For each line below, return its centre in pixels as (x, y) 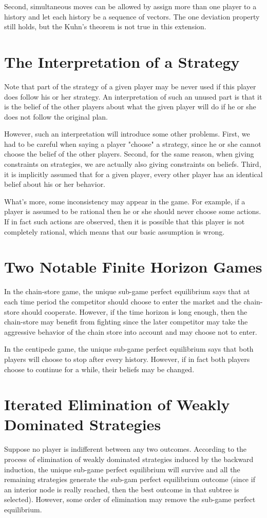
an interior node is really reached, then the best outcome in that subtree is (122, 489)
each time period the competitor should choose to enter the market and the (123, 301)
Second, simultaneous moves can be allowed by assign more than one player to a (130, 6)
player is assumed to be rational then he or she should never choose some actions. (133, 211)
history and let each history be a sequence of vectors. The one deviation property (132, 16)
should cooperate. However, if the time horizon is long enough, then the (135, 311)
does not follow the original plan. (56, 116)
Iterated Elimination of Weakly (117, 404)
